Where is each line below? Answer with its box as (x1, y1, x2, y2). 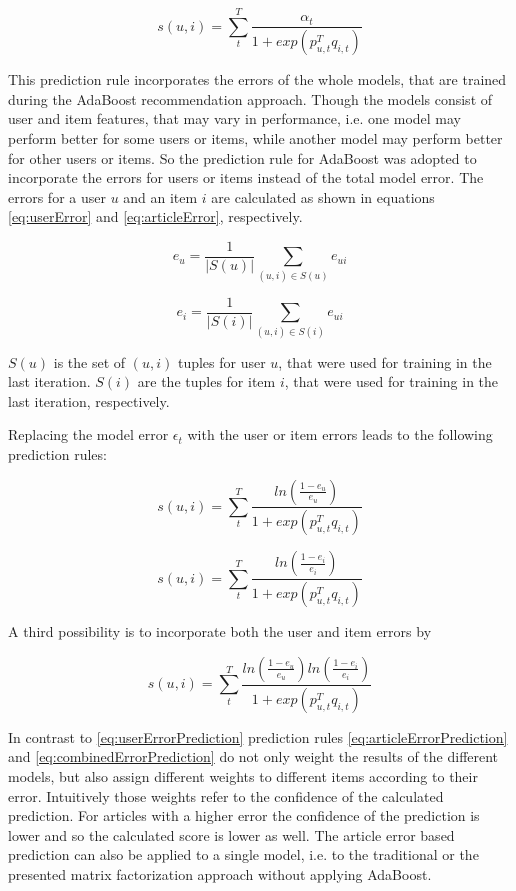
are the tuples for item (137, 371, 276, 392)
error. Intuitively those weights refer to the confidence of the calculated (8, 785, 444, 806)
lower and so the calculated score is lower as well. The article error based (8, 824, 455, 845)
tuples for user (177, 351, 266, 372)
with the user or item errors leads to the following (187, 424, 493, 445)
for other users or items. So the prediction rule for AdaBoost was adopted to (8, 147, 477, 168)
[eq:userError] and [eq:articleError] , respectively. (8, 206, 303, 227)
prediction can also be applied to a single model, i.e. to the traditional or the (8, 844, 479, 865)
